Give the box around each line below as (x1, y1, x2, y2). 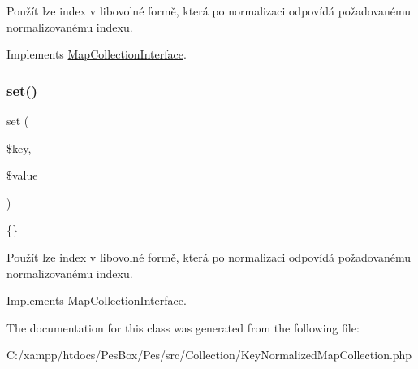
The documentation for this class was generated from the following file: (6, 319, 360, 336)
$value (6, 167, 38, 184)
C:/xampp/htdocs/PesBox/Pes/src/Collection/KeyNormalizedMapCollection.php (6, 346, 412, 363)
